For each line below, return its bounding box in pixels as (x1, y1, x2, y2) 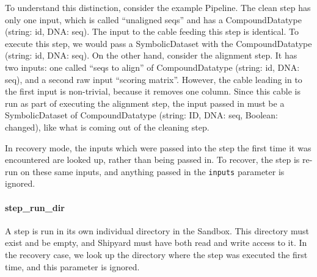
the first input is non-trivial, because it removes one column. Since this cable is (5, 85, 301, 98)
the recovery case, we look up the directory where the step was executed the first (5, 248, 308, 261)
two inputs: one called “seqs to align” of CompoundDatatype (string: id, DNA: (5, 60, 300, 73)
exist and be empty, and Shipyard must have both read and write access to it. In (5, 236, 307, 249)
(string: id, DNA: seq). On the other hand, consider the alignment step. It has (5, 49, 297, 62)
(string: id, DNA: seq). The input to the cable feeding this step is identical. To (5, 25, 299, 38)
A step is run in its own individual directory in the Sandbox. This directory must (5, 224, 310, 237)
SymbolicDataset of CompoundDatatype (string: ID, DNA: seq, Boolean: (5, 109, 278, 121)
